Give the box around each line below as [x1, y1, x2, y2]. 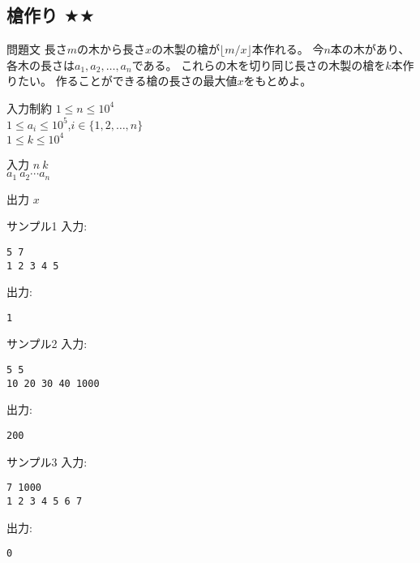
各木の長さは [6, 56, 75, 73]
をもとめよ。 [243, 72, 312, 89]
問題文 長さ [6, 41, 67, 58]
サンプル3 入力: [6, 453, 88, 470]
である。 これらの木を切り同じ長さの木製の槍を [131, 56, 386, 73]
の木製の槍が [151, 41, 220, 58]
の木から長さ [76, 41, 145, 58]
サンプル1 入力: [6, 217, 88, 234]
